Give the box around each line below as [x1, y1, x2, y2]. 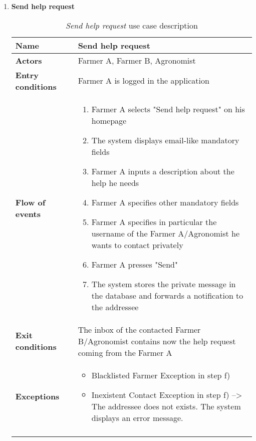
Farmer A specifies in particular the [91, 215, 217, 228]
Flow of [15, 196, 46, 208]
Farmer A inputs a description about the [91, 165, 234, 177]
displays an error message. [91, 411, 183, 423]
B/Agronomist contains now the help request [78, 335, 236, 347]
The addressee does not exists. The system [91, 400, 241, 412]
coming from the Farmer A [78, 346, 172, 358]
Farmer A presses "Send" [91, 258, 178, 270]
